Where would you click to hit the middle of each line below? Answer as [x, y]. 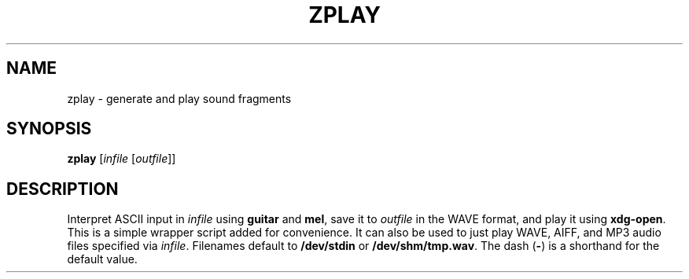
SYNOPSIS [49, 129]
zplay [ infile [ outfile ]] [122, 159]
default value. [102, 259]
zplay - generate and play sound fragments [179, 98]
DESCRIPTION [63, 189]
